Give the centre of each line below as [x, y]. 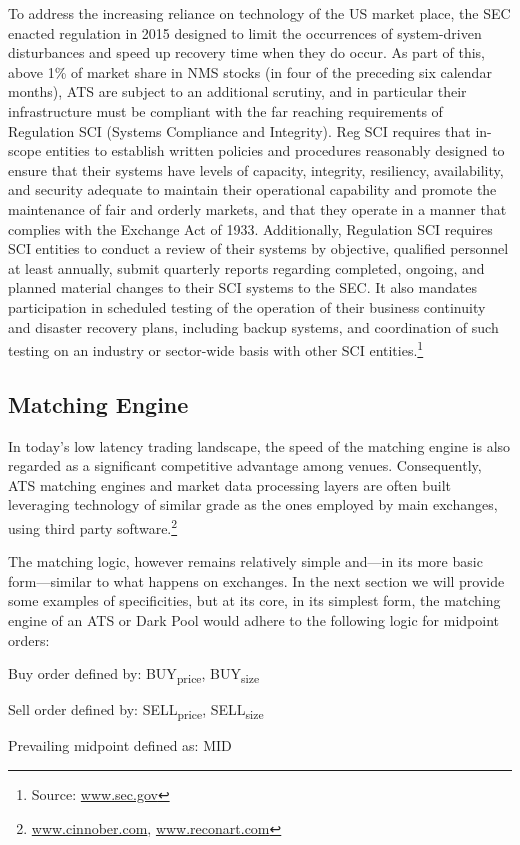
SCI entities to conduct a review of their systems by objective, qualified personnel [258, 248]
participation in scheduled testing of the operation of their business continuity [247, 306]
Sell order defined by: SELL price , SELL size [136, 711]
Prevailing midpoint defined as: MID [120, 745]
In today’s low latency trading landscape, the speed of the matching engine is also [259, 445]
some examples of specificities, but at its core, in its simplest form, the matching [254, 600]
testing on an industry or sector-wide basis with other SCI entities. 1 [216, 348]
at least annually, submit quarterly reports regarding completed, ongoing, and [246, 267]
